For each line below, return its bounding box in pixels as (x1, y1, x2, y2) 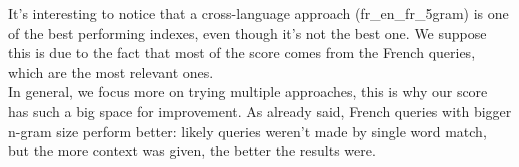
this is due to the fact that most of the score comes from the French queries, (8, 42, 476, 63)
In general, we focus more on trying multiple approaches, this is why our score (8, 81, 488, 102)
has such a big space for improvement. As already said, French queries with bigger (8, 100, 512, 121)
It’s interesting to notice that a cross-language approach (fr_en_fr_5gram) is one (8, 3, 509, 23)
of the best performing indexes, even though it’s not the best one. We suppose (8, 22, 487, 43)
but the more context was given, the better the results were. (8, 140, 376, 161)
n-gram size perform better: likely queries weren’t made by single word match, (8, 120, 487, 141)
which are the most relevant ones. (8, 61, 214, 82)
